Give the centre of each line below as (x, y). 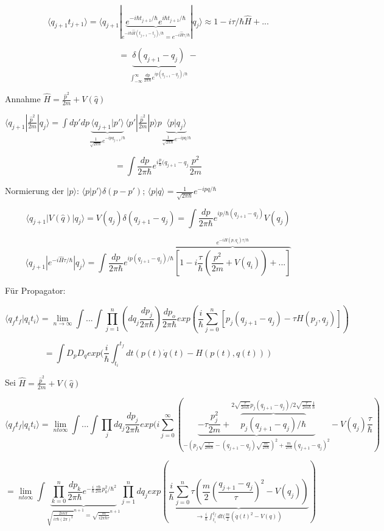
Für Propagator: (35, 290)
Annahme (23, 99)
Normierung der (34, 191)
